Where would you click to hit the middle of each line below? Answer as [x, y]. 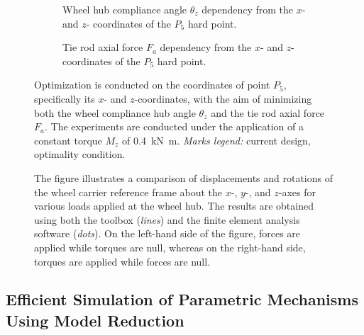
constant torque [68, 140]
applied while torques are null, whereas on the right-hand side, [170, 247]
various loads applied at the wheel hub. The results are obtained [174, 206]
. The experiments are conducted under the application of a [174, 126]
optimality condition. [80, 154]
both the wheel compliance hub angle [115, 112]
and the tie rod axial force [268, 112]
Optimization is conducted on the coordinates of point [152, 85]
